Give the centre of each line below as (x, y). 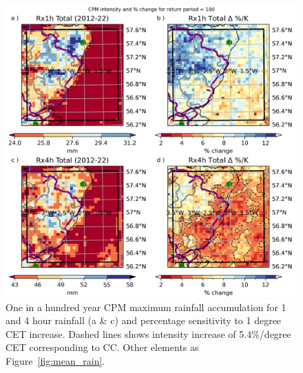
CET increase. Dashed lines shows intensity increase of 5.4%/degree (148, 333)
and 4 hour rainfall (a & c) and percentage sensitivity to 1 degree (144, 320)
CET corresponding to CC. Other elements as (102, 347)
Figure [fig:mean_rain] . (55, 360)
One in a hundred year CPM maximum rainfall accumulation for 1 (146, 307)
